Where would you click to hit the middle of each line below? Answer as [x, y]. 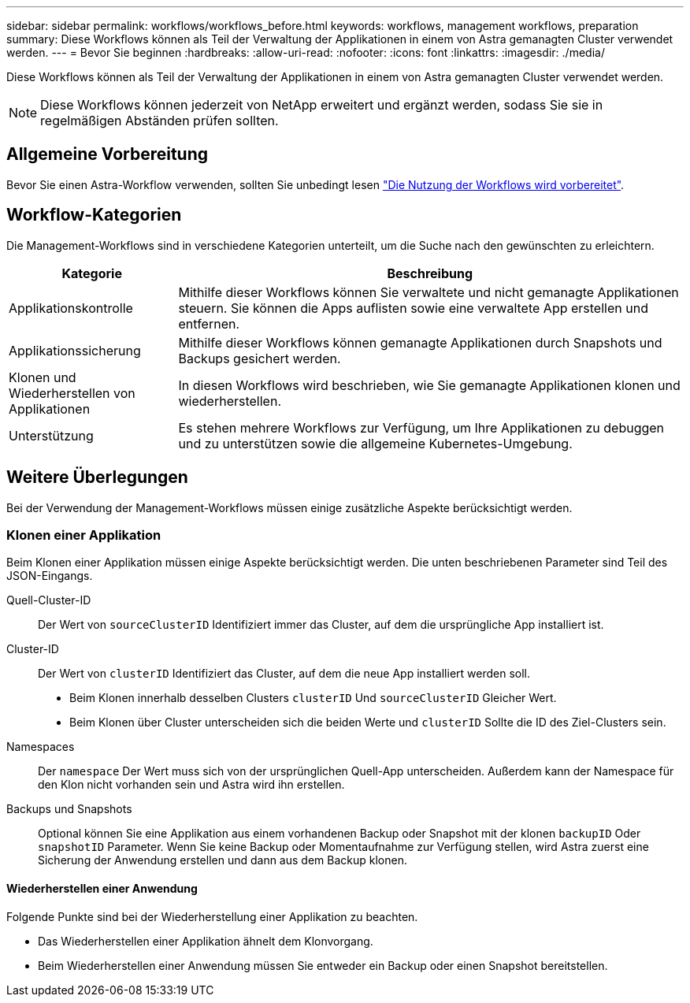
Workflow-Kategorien [94, 215]
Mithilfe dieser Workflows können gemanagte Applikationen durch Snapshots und [420, 342]
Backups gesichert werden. [260, 358]
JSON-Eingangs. [50, 576]
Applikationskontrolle [71, 308]
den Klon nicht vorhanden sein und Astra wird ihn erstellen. [191, 785]
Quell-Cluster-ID [49, 600]
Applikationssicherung [75, 350]
